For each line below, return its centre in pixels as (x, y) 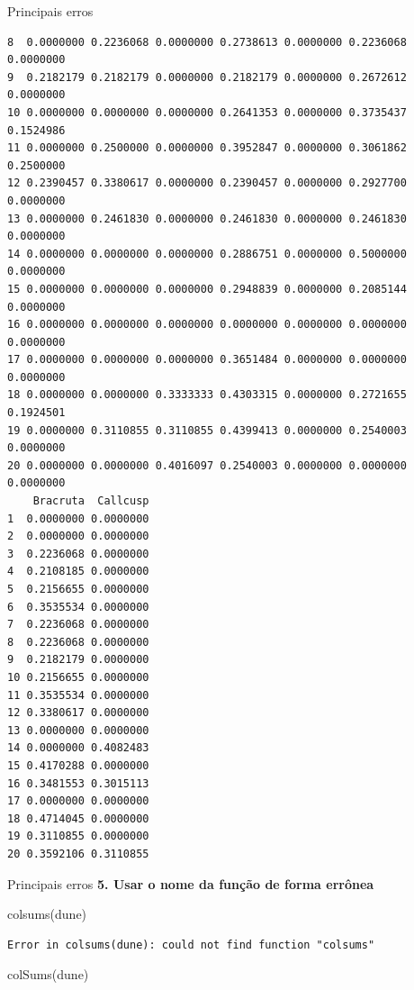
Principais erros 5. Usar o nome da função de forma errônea (191, 883)
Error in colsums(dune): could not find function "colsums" (191, 945)
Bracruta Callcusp (91, 501)
